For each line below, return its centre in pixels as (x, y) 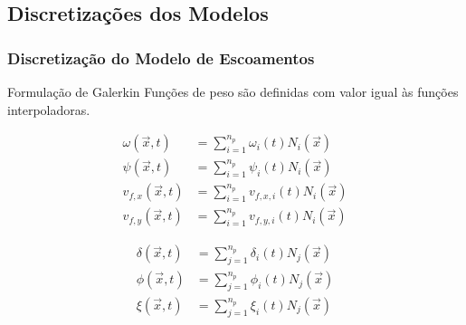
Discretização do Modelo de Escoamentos (161, 57)
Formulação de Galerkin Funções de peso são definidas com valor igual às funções (233, 91)
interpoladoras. (49, 109)
